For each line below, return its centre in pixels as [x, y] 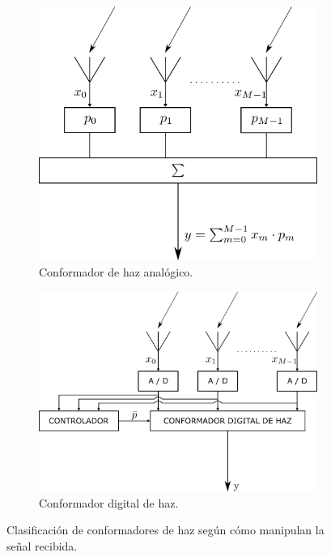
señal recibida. [42, 545]
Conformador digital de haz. [109, 502]
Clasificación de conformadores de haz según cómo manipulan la [165, 530]
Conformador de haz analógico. [116, 272]
